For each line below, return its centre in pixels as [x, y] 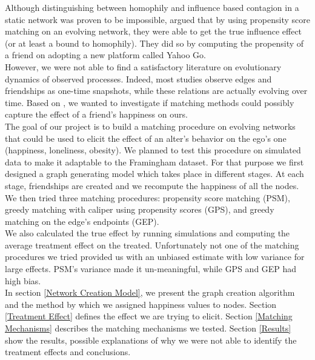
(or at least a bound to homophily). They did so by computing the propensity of [154, 43]
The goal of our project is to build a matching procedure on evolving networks [150, 126]
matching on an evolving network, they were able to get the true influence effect [154, 31]
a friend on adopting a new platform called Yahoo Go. [105, 55]
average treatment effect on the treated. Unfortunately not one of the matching [152, 245]
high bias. [23, 280]
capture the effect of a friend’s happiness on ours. [96, 114]
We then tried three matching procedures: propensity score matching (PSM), [148, 197]
